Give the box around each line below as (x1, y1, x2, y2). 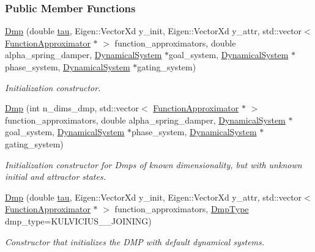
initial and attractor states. (5, 170, 106, 183)
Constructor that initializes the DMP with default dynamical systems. (5, 235, 265, 248)
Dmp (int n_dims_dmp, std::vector (5, 102, 139, 114)
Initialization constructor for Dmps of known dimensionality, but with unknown (5, 158, 302, 171)
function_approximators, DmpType (114, 202, 249, 215)
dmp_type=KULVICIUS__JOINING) (5, 214, 152, 227)
